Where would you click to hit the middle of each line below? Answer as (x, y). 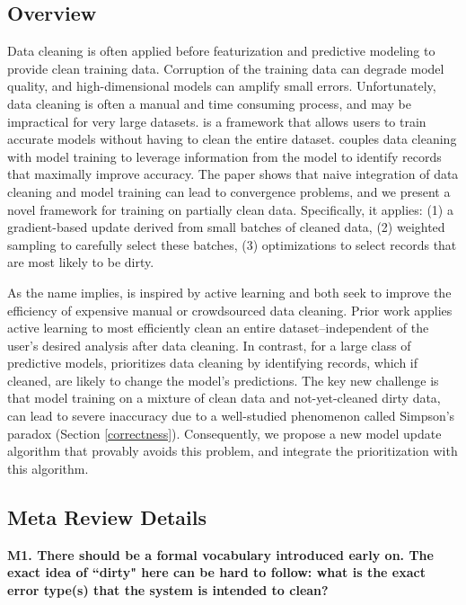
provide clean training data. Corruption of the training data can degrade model (226, 68)
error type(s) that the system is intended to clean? (168, 589)
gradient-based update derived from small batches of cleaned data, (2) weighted (226, 227)
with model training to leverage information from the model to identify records (224, 156)
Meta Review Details (107, 516)
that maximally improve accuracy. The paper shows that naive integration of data (233, 174)
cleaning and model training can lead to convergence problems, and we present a (229, 191)
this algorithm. (48, 468)
